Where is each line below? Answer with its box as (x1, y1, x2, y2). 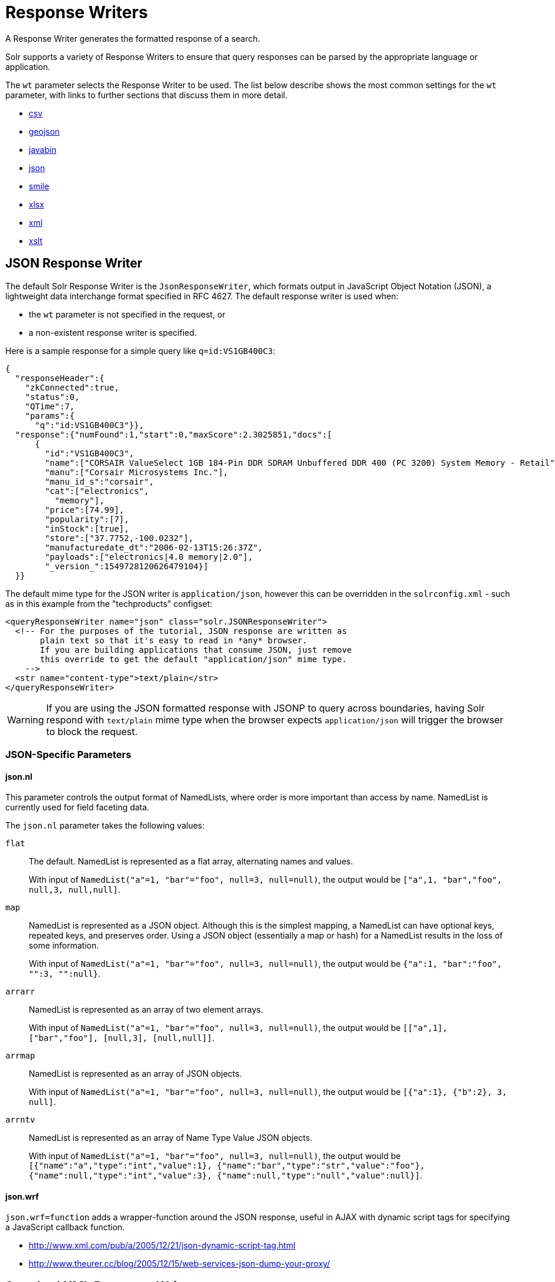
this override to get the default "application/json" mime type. (40, 654, 347, 664)
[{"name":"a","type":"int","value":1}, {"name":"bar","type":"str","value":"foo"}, (29, 1161, 425, 1171)
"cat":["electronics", (45, 486, 149, 496)
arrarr (5, 987, 35, 997)
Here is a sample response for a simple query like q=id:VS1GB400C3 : (5, 345, 275, 356)
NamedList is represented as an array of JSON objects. (29, 1069, 242, 1079)
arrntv (5, 1115, 35, 1125)
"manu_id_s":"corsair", (45, 476, 154, 486)
